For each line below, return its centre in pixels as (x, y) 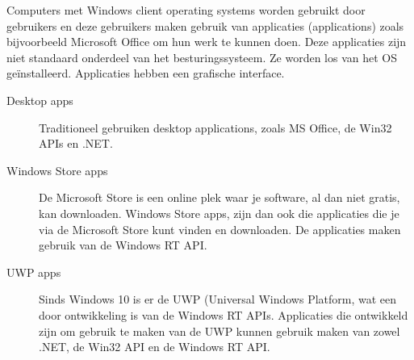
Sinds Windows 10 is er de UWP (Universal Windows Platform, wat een (218, 299)
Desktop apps (40, 100)
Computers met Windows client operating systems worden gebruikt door (186, 10)
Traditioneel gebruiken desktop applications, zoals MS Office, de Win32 (215, 127)
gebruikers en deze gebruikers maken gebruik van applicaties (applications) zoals (205, 25)
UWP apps (34, 272)
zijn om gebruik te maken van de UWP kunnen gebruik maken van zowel (220, 331)
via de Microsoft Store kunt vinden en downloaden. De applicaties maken (220, 229)
